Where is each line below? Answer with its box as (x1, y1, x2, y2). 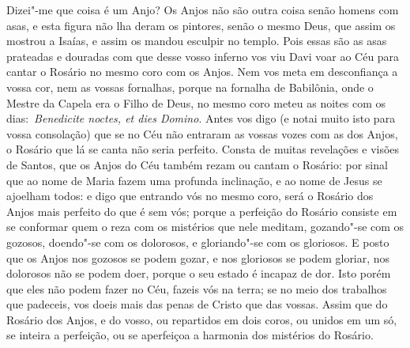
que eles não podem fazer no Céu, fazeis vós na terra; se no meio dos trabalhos (6, 280, 387, 297)
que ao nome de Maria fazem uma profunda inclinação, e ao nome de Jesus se (6, 172, 382, 188)
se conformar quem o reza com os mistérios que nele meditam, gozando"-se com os (6, 218, 404, 235)
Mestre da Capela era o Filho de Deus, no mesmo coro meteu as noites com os (6, 94, 386, 111)
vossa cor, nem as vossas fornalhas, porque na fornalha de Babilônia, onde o (6, 78, 374, 95)
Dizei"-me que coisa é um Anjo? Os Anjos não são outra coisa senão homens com (6, 2, 399, 17)
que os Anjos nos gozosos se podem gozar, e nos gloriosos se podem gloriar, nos (6, 249, 390, 266)
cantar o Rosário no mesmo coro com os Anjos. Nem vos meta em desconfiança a (6, 63, 398, 80)
